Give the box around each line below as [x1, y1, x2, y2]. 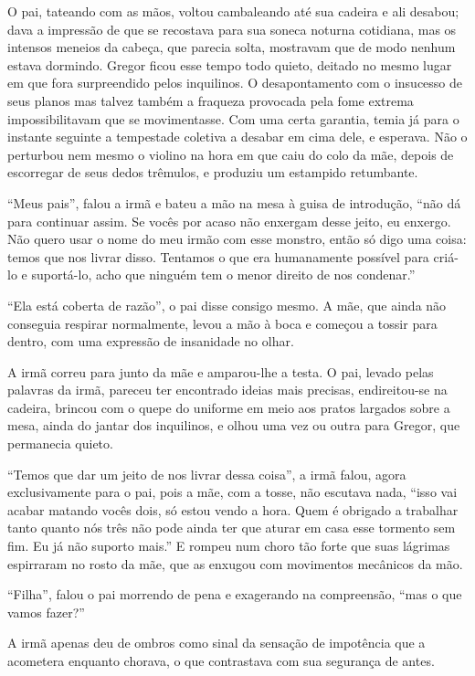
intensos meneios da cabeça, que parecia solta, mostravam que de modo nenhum [7, 37, 456, 57]
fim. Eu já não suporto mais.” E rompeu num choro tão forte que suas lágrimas [7, 536, 450, 555]
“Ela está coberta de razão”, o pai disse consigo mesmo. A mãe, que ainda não [7, 295, 447, 314]
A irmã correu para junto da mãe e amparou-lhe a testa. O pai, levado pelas [7, 362, 434, 381]
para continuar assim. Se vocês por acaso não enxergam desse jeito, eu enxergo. [7, 211, 451, 230]
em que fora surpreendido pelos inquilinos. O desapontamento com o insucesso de [7, 73, 463, 92]
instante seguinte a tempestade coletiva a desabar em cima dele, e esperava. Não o [7, 127, 468, 146]
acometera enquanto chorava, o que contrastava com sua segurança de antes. [7, 651, 435, 670]
